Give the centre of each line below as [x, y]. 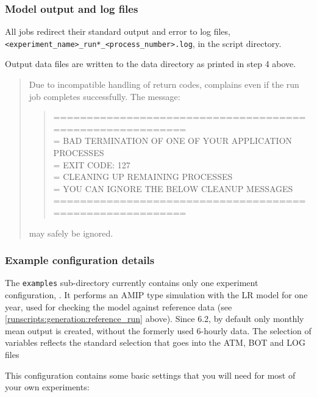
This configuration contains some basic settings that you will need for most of [150, 375]
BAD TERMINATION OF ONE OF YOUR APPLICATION [178, 141]
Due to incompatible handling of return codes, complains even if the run [164, 84]
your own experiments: [47, 387]
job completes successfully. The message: [105, 96]
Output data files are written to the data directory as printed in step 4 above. [151, 64]
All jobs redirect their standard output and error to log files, [118, 31]
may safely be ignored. [71, 233]
